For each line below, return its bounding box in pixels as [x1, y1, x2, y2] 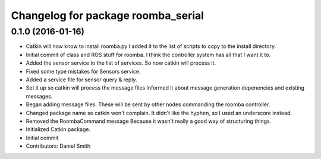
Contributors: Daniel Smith [26, 142, 91, 150]
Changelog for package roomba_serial [11, 9, 204, 22]
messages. [26, 93, 53, 100]
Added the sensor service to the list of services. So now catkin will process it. [26, 59, 216, 66]
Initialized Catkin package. [26, 126, 91, 133]
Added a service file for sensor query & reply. [26, 76, 137, 83]
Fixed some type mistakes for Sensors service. [26, 68, 141, 75]
